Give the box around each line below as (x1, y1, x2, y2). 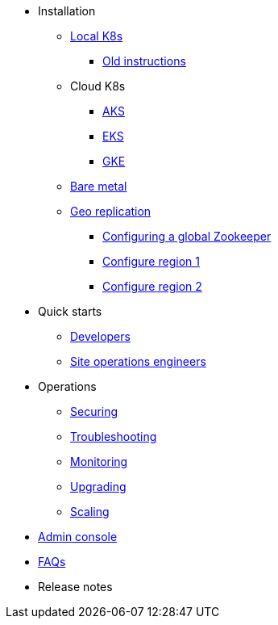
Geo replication (70, 204, 151, 218)
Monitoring (70, 455, 128, 468)
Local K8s (70, 29, 123, 43)
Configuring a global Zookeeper (102, 229, 272, 243)
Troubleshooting (70, 430, 157, 443)
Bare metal (70, 179, 127, 193)
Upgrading (70, 480, 127, 493)
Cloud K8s (70, 79, 126, 93)
